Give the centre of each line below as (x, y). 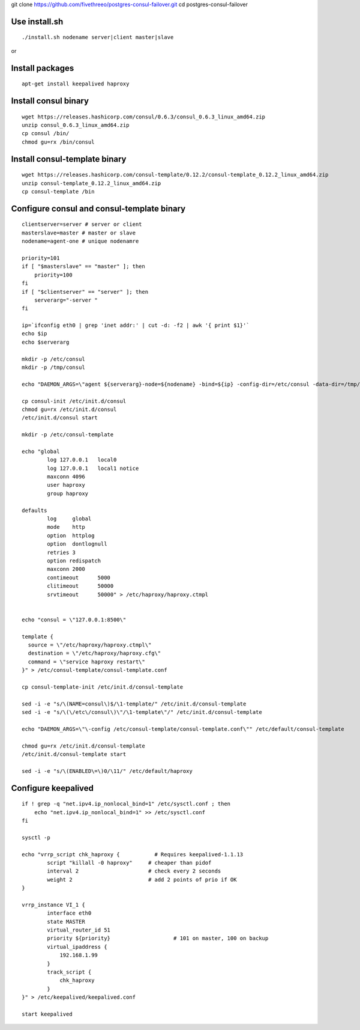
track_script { (69, 972)
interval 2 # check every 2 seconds (134, 871)
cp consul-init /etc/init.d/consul (74, 401)
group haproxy (68, 493)
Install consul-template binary (69, 159)
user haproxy (66, 485)
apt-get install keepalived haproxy (76, 84)
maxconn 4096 (66, 477)
